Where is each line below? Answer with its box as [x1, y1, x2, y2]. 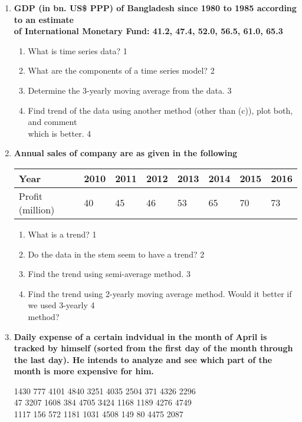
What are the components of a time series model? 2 [28, 64, 215, 77]
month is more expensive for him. [14, 365, 154, 377]
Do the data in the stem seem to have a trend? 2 [28, 248, 205, 260]
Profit [18, 189, 43, 203]
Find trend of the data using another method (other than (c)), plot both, [28, 104, 293, 116]
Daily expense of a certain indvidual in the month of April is [14, 330, 267, 342]
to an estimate [14, 13, 74, 25]
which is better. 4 [28, 127, 91, 139]
